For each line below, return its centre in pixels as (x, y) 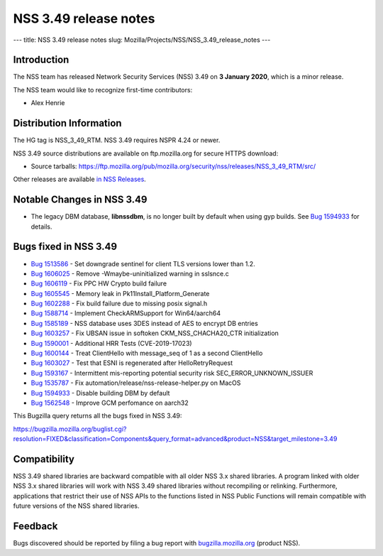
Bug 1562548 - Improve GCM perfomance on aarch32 (110, 403)
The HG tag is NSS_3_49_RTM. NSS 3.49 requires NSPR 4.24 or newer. (117, 140)
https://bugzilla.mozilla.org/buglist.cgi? (70, 429)
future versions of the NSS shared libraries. (76, 506)
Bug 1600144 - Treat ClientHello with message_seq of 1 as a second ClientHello (147, 353)
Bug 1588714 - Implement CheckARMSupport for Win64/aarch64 (126, 313)
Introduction (41, 60)
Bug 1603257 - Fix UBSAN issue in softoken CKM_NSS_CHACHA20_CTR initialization (155, 333)
